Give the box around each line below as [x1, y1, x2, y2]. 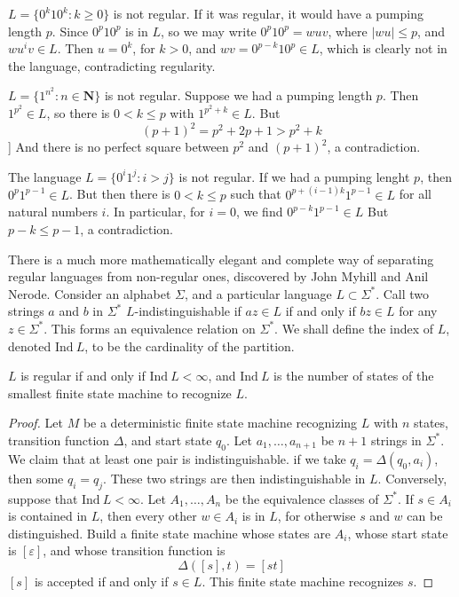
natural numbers [8, 202, 98, 221]
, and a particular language [184, 284, 332, 302]
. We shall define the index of [274, 318, 434, 337]
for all [399, 185, 432, 203]
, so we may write [161, 21, 257, 40]
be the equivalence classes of [225, 489, 379, 507]
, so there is [46, 104, 110, 122]
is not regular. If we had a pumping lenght [178, 167, 410, 185]
